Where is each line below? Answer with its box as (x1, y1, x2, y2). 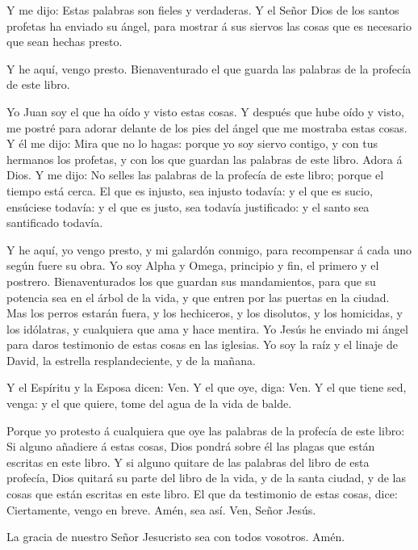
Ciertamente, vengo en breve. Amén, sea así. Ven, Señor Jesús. (6, 501, 316, 518)
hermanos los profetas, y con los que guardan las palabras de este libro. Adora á (6, 150, 403, 167)
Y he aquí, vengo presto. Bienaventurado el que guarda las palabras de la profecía (6, 60, 412, 77)
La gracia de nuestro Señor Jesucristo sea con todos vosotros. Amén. (6, 528, 345, 545)
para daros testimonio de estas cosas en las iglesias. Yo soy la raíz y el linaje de (6, 336, 398, 353)
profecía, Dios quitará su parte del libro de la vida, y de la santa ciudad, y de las (6, 469, 406, 486)
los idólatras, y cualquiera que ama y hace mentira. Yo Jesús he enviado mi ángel (6, 320, 408, 337)
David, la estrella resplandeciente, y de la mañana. (6, 351, 256, 368)
